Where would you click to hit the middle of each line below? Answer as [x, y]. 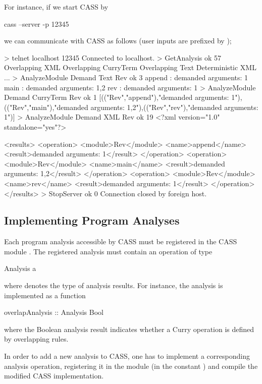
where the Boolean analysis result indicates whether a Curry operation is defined [129, 329]
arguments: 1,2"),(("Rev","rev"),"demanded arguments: [174, 107]
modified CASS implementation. [54, 376]
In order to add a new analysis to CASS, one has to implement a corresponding [127, 356]
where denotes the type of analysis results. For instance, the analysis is [114, 285]
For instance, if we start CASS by [56, 7]
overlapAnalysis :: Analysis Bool [54, 312]
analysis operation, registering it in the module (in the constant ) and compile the [131, 366]
